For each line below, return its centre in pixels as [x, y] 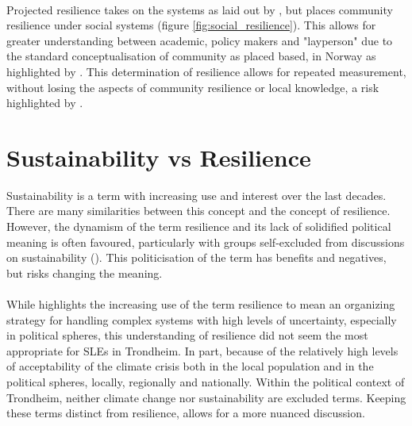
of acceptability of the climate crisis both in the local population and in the [190, 366]
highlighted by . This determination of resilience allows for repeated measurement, [206, 71]
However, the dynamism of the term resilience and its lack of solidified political [199, 226]
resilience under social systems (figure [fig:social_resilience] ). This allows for [191, 25]
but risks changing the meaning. [85, 272]
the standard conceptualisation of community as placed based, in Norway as [191, 56]
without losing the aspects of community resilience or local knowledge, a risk [193, 87]
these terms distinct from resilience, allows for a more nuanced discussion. [186, 413]
